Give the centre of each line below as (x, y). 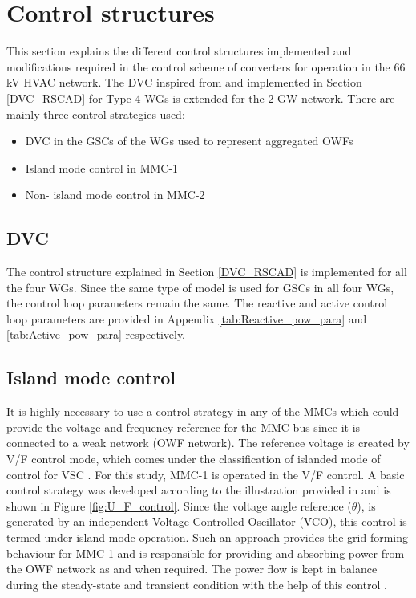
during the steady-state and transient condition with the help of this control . (197, 584)
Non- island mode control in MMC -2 (115, 195)
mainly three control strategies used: (96, 114)
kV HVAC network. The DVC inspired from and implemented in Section (184, 82)
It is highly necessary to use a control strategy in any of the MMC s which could (203, 411)
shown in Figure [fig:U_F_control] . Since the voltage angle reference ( (179, 505)
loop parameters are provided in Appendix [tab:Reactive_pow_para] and (187, 318)
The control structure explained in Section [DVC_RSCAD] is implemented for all (207, 272)
